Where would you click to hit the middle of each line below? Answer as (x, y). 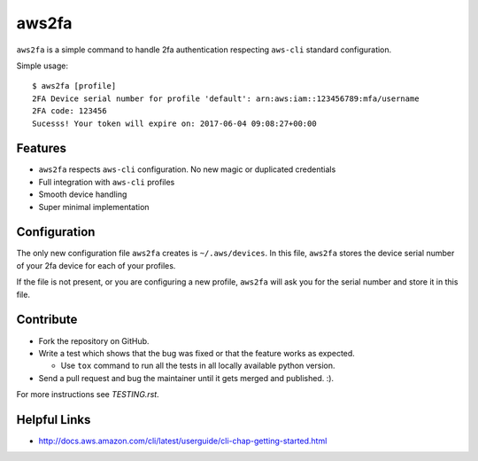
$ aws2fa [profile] (74, 86)
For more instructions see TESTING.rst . (88, 395)
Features (41, 148)
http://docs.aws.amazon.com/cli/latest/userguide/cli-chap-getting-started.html (183, 441)
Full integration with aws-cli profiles (107, 182)
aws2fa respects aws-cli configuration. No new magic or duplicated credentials (187, 169)
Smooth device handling (83, 194)
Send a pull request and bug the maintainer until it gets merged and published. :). (186, 378)
